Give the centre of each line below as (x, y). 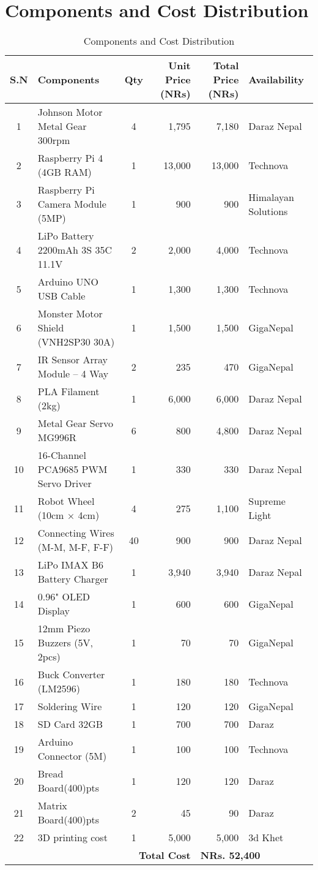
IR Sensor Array (72, 360)
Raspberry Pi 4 (70, 158)
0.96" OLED (64, 597)
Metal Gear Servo (76, 423)
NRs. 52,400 (230, 855)
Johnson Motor (70, 112)
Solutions (268, 211)
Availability (276, 80)
